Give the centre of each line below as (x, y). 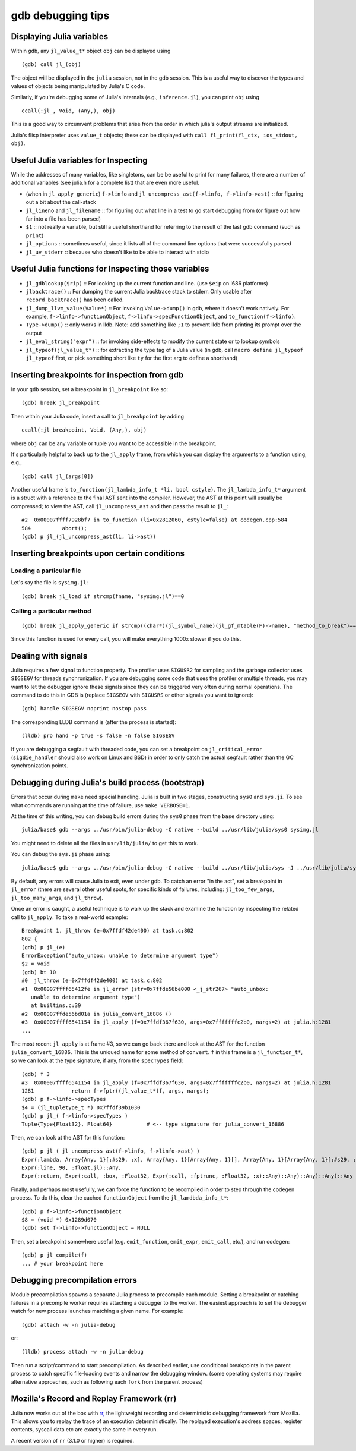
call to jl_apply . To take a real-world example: (69, 917)
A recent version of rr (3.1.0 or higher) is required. (73, 1440)
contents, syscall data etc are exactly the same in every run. (85, 1430)
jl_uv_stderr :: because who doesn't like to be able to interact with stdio (117, 252)
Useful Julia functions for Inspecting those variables (110, 269)
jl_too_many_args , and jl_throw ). (57, 898)
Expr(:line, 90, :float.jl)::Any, (71, 1168)
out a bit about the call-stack (61, 202)
